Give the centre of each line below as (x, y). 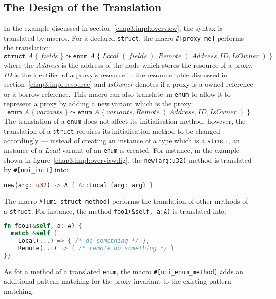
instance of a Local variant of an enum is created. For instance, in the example (122, 150)
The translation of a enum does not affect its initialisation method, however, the (125, 121)
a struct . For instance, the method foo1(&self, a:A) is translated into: (115, 210)
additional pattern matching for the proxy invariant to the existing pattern (118, 281)
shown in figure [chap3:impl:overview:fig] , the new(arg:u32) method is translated (128, 160)
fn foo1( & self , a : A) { (43, 226)
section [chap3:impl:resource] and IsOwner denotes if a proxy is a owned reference (129, 84)
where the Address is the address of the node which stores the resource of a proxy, (128, 65)
